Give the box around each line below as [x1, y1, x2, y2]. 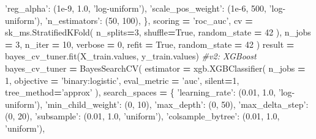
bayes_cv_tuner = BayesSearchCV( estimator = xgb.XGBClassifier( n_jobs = [5, 61, 306, 74]
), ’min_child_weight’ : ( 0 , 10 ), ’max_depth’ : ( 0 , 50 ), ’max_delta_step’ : [36, 97, 309, 110]
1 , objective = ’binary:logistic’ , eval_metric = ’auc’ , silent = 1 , [5, 73, 239, 86]
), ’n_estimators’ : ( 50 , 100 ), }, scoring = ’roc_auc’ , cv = [36, 13, 253, 26]
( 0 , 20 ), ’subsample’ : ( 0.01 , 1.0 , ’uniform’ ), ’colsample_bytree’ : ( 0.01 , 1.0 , [5, 110, 280, 122]
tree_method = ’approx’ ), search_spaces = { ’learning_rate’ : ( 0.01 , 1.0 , [5, 86, 276, 99]
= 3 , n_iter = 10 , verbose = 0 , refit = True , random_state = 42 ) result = [5, 37, 295, 50]
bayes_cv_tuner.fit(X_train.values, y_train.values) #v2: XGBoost [5, 50, 257, 62]
